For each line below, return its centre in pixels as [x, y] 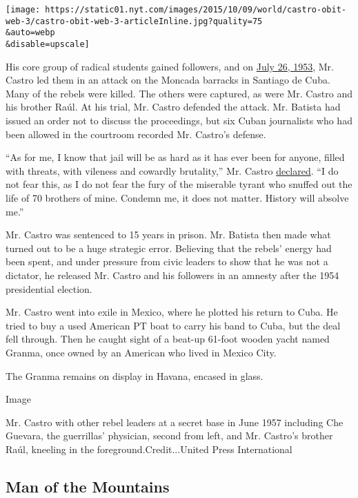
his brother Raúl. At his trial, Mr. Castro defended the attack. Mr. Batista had [173, 107]
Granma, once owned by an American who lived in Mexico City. [141, 352]
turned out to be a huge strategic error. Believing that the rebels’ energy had [169, 248]
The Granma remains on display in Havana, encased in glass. [135, 375]
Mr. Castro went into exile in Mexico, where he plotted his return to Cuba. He [172, 312]
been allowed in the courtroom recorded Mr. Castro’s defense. [136, 134]
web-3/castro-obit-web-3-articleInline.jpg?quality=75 [134, 21]
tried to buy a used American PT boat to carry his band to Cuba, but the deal [173, 325]
